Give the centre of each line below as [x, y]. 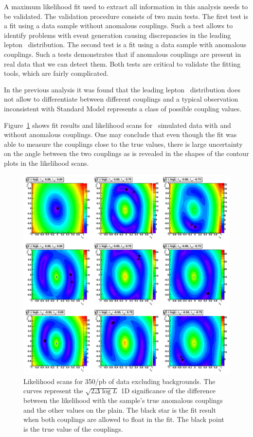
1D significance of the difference [168, 391]
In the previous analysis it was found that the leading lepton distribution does [122, 89]
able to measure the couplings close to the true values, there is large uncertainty [123, 144]
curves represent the [53, 391]
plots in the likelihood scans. [46, 163]
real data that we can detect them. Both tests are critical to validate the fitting [122, 63]
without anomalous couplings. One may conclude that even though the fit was [120, 134]
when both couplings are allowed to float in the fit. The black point [124, 419]
